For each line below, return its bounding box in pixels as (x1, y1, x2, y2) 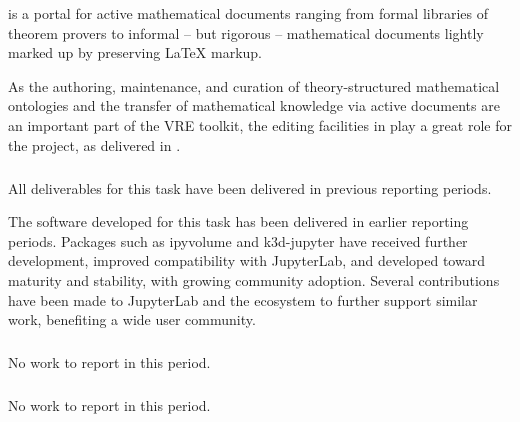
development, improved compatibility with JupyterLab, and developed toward (8, 250, 485, 271)
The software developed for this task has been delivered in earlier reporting (8, 211, 469, 232)
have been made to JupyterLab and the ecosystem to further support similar (8, 289, 478, 310)
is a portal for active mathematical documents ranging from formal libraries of (8, 3, 489, 23)
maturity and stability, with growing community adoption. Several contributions (8, 269, 500, 290)
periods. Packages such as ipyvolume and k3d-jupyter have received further (8, 230, 468, 251)
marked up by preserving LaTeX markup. (8, 42, 263, 63)
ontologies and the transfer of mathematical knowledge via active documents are (8, 95, 500, 116)
